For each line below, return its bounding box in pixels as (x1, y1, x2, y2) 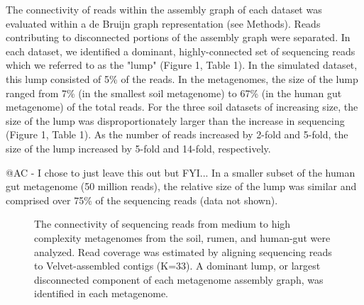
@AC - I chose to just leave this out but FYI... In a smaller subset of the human (6, 165, 355, 179)
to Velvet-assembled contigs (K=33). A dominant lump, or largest (34, 258, 321, 273)
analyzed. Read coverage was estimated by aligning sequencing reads (34, 244, 332, 259)
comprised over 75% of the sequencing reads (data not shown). (6, 192, 278, 207)
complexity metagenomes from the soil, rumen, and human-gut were (34, 230, 331, 245)
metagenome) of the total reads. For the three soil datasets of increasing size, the (6, 99, 358, 114)
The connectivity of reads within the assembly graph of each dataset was (6, 2, 322, 16)
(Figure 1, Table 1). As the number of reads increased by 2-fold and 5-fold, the (6, 127, 348, 142)
